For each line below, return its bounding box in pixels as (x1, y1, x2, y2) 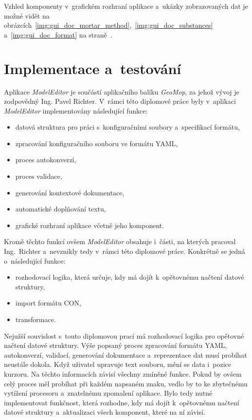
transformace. (15, 314, 56, 324)
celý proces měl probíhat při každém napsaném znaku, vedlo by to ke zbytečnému (4, 378, 248, 388)
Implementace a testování (4, 58, 181, 78)
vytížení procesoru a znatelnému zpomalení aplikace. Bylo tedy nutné (4, 388, 213, 398)
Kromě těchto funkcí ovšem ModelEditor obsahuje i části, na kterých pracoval (4, 236, 236, 247)
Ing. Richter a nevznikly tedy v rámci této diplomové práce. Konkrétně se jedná (4, 246, 245, 256)
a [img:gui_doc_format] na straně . (4, 29, 112, 39)
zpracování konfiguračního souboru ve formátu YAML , (15, 138, 178, 148)
